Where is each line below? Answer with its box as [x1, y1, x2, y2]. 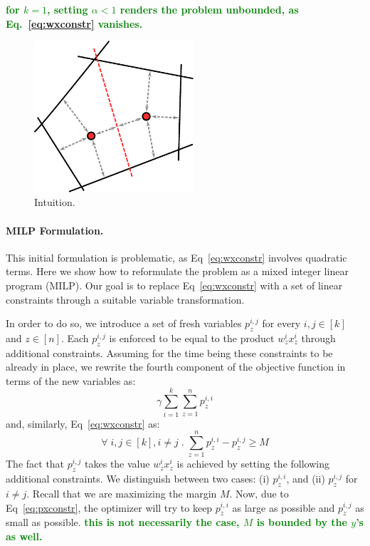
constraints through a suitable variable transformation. [6, 292, 245, 307]
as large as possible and [232, 500, 335, 515]
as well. [6, 528, 43, 543]
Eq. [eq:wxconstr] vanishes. [6, 16, 143, 31]
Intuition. [34, 195, 75, 210]
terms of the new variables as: [6, 373, 136, 388]
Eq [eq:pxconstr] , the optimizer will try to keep [6, 500, 213, 515]
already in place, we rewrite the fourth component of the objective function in [6, 359, 346, 374]
